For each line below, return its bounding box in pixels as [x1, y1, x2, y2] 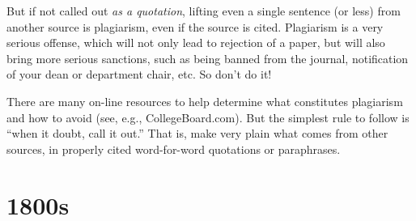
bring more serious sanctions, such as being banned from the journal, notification [6, 49, 409, 66]
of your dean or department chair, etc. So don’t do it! [6, 66, 272, 83]
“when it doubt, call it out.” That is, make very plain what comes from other [6, 125, 388, 142]
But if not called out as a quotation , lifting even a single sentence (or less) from [6, 2, 401, 19]
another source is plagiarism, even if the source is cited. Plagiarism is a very [6, 18, 384, 35]
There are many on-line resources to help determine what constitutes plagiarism [6, 92, 403, 109]
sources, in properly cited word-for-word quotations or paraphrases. [6, 140, 341, 157]
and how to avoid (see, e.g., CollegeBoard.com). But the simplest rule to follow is [6, 108, 410, 125]
